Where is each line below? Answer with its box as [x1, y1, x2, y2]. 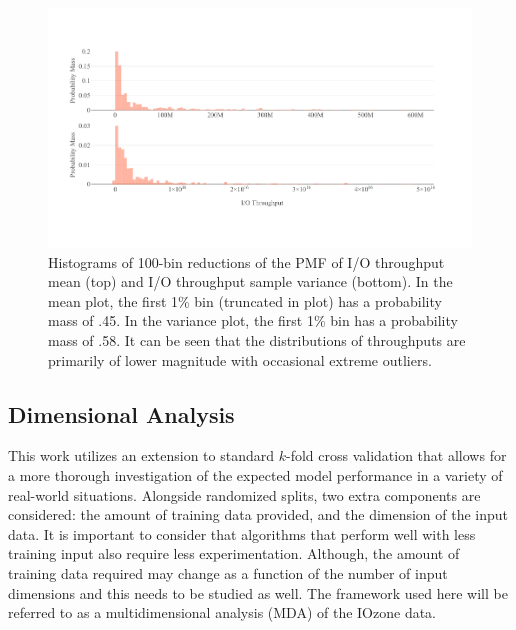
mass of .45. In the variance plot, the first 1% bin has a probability [48, 310, 458, 331]
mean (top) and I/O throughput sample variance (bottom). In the [48, 271, 453, 292]
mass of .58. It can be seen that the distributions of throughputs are [48, 330, 466, 351]
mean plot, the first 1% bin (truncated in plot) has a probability [48, 290, 442, 311]
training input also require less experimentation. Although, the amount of [8, 543, 460, 564]
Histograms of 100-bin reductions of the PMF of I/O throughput [48, 251, 445, 272]
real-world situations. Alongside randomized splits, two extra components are [8, 484, 481, 505]
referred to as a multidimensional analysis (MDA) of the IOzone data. [8, 602, 437, 623]
